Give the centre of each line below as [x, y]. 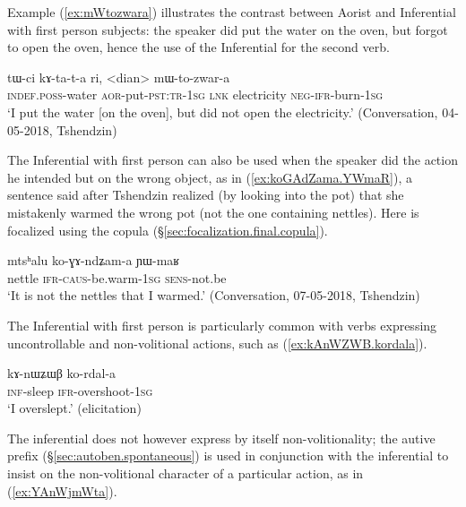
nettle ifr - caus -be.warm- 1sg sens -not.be [117, 277]
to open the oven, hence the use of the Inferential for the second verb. [198, 47]
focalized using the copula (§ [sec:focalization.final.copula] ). [168, 230]
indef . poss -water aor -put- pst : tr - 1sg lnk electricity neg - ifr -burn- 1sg [195, 95]
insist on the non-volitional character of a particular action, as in [186, 473]
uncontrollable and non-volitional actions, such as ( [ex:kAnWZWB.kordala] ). [217, 343]
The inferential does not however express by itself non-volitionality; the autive [221, 438]
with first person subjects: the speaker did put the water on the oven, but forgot [228, 29]
